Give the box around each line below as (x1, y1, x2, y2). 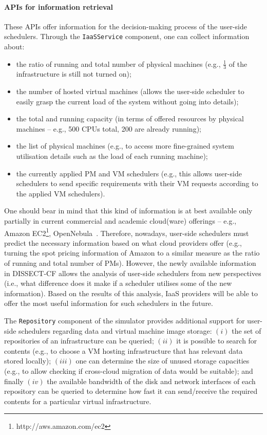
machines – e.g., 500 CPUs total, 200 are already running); (16, 123, 201, 134)
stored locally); (4, 355, 51, 366)
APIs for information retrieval (4, 1, 113, 12)
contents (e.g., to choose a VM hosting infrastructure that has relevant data (4, 345, 243, 356)
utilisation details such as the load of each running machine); (16, 151, 208, 161)
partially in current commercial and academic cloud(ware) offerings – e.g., (4, 215, 237, 226)
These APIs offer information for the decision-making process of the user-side (4, 21, 247, 31)
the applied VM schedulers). (16, 188, 105, 198)
